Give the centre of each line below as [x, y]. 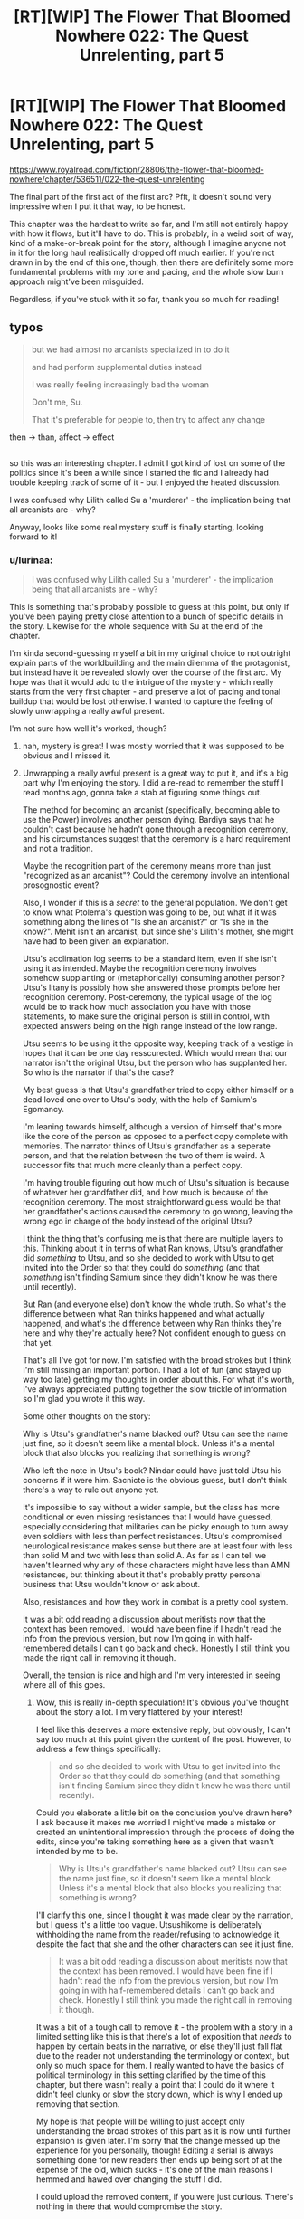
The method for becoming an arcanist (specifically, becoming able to [151, 810]
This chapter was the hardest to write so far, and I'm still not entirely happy [149, 224]
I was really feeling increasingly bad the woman [120, 384]
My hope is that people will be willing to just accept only [141, 2122]
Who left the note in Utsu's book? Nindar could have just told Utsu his [152, 1471]
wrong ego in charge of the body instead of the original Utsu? [137, 1221]
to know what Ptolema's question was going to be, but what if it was [150, 912]
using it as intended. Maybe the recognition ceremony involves [139, 968]
